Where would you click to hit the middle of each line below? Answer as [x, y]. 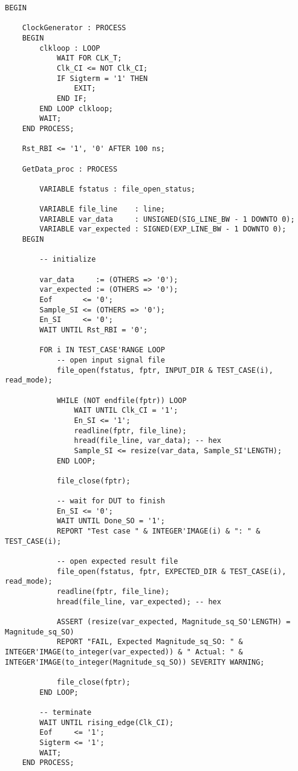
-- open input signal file [111, 360]
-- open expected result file [117, 562]
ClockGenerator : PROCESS [74, 28]
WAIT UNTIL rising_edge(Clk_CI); [107, 722]
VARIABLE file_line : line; [102, 209]
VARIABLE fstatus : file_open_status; [117, 189]
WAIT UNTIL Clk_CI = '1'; [126, 411]
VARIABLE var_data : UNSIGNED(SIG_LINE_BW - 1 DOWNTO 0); [167, 219]
